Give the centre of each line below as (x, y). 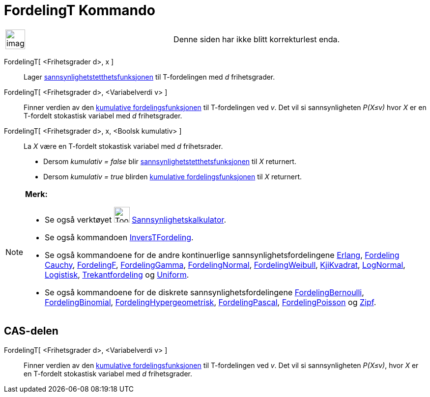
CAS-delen (31, 331)
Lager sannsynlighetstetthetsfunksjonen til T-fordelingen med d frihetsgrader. (149, 77)
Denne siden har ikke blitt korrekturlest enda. (257, 39)
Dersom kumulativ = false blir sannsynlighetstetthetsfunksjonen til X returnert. (170, 161)
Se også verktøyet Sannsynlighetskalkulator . (136, 219)
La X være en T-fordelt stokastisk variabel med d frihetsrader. (123, 146)
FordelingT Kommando (80, 10)
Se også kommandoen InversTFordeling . (119, 237)
